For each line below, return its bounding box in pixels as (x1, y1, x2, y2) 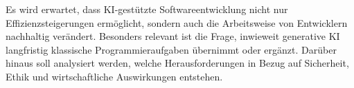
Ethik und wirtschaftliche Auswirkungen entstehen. (6, 69, 223, 83)
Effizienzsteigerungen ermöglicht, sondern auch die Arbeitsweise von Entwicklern (6, 15, 348, 30)
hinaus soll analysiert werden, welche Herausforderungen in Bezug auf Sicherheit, (6, 56, 349, 70)
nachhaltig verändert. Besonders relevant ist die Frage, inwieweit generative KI (6, 29, 340, 43)
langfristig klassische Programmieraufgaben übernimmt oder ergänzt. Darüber (6, 42, 337, 56)
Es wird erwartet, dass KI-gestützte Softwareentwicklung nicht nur (6, 2, 288, 16)
